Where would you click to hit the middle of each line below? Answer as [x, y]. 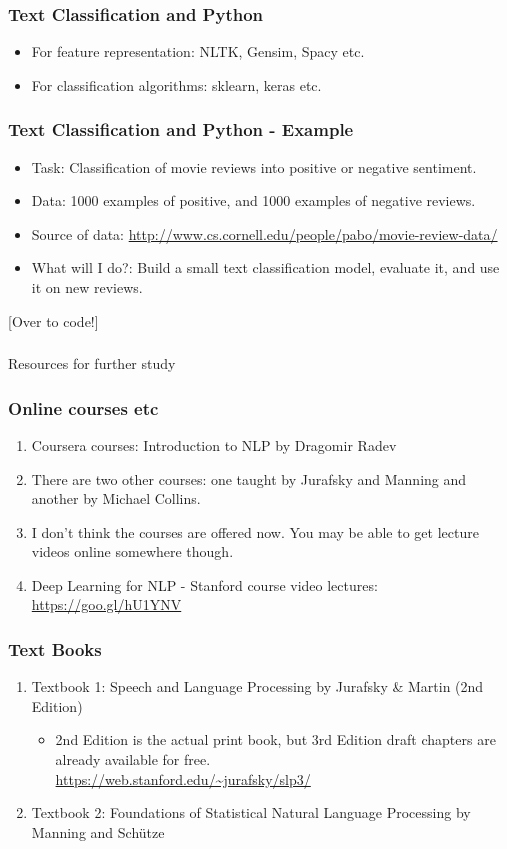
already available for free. [133, 759]
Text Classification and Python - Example [181, 129]
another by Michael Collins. [116, 498]
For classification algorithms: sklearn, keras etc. [176, 84]
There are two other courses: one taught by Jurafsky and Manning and [249, 478]
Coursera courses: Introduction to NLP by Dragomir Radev [214, 444]
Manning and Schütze [98, 831]
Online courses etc [83, 407]
